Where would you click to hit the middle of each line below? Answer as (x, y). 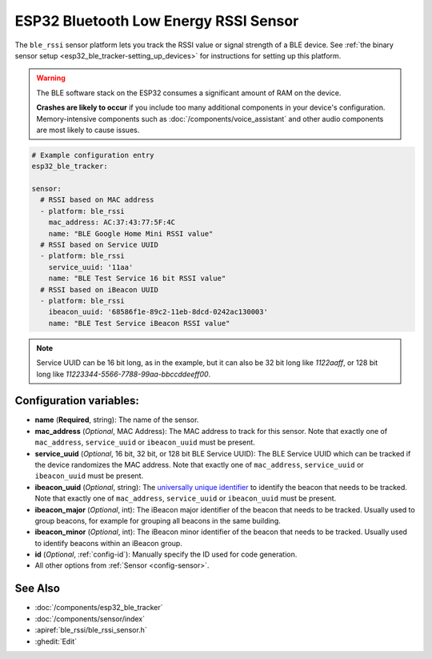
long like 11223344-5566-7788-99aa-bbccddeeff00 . (124, 374)
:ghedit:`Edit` (56, 641)
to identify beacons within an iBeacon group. (109, 543)
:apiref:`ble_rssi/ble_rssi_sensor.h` (91, 630)
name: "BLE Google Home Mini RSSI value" (131, 233)
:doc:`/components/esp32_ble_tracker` (99, 608)
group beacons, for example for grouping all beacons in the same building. (158, 520)
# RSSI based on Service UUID (100, 245)
